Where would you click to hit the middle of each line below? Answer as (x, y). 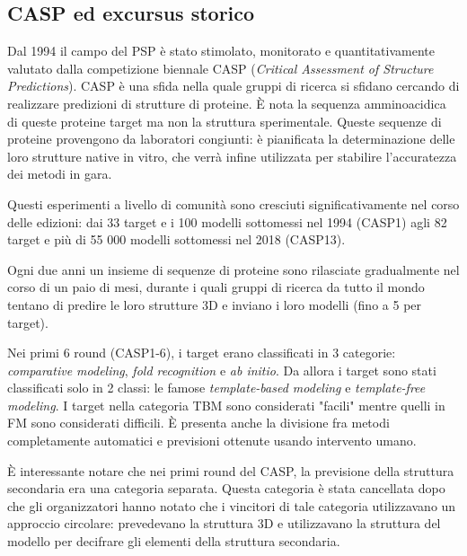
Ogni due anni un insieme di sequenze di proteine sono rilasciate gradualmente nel (233, 269)
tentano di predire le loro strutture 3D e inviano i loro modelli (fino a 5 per (215, 304)
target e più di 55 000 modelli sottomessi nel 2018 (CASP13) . (176, 239)
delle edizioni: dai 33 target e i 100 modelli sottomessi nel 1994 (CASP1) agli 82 (227, 221)
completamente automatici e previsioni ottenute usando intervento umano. (212, 441)
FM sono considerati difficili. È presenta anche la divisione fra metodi (198, 423)
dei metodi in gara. (60, 174)
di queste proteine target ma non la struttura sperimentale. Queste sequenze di (225, 121)
